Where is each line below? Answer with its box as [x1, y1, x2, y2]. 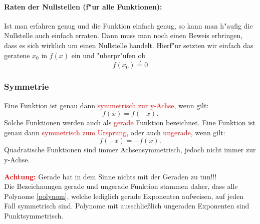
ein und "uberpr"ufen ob [71, 50, 146, 60]
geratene [4, 50, 30, 60]
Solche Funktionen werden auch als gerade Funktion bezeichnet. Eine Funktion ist [4, 117, 255, 128]
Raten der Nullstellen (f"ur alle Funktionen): [4, 1, 162, 12]
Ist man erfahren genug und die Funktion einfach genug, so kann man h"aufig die [4, 20, 253, 31]
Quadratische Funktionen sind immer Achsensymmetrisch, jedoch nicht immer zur [4, 144, 256, 155]
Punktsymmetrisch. [4, 210, 64, 220]
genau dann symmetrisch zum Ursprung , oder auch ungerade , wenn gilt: [4, 127, 225, 137]
